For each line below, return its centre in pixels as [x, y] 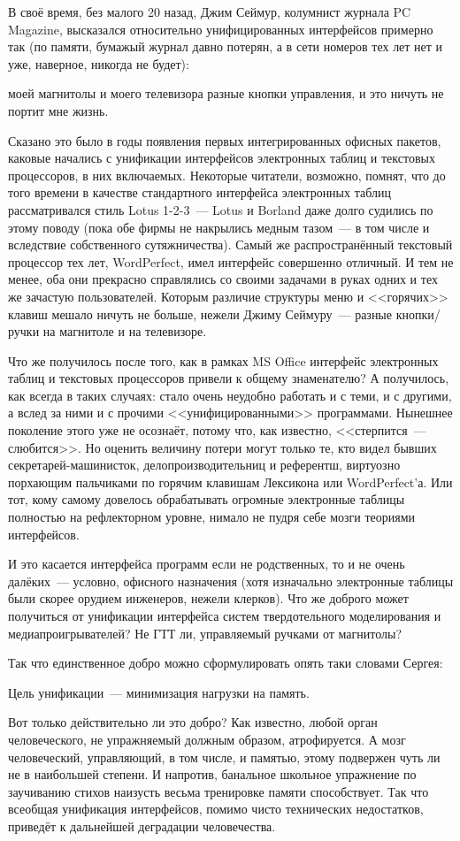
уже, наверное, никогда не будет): [99, 63]
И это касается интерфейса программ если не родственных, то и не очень [207, 564]
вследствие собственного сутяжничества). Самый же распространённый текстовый [230, 245]
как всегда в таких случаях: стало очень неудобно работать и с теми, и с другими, [230, 395]
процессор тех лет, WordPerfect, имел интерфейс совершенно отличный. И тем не [231, 261]
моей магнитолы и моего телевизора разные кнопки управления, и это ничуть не [226, 93]
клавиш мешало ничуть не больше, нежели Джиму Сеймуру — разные [200, 313]
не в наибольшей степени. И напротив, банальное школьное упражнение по [212, 774]
